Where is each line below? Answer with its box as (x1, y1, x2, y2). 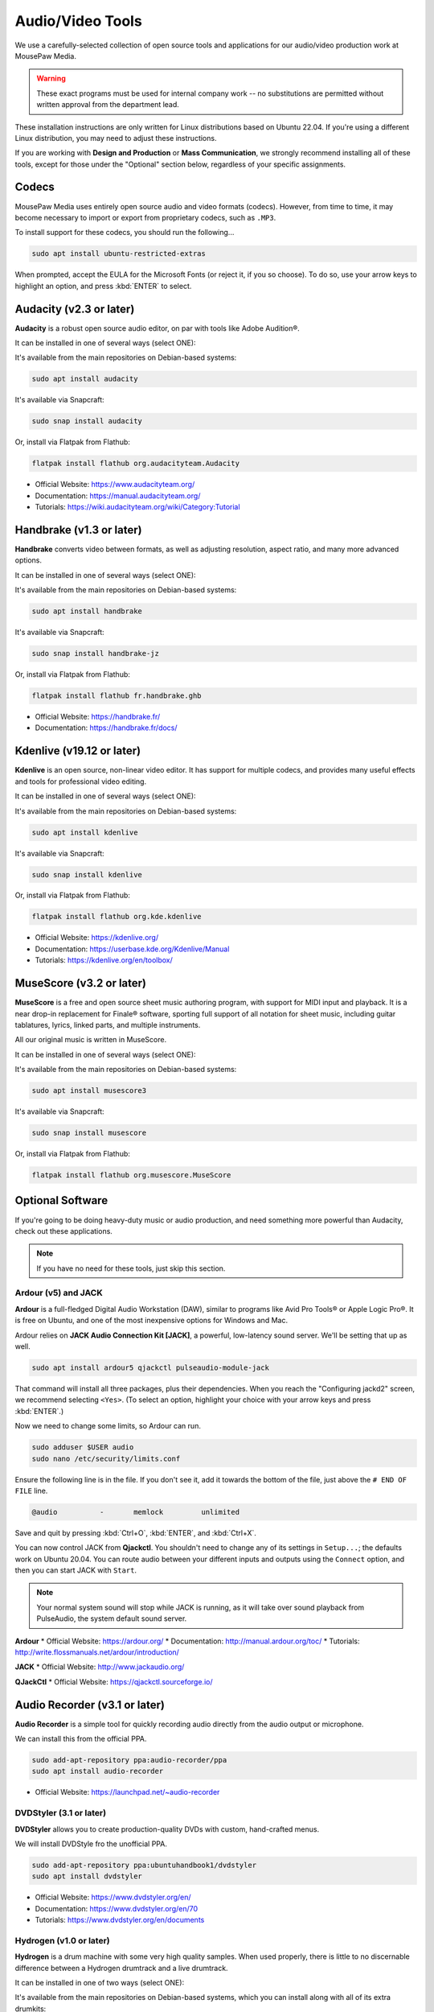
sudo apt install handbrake (31, 607, 142, 616)
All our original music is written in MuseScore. (14, 1035, 167, 1045)
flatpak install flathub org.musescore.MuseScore (31, 1171, 231, 1180)
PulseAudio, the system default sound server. (36, 1614, 187, 1623)
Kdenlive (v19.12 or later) (14, 744, 141, 758)
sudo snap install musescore (31, 1128, 147, 1138)
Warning (36, 73, 66, 84)
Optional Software (14, 1194, 108, 1207)
